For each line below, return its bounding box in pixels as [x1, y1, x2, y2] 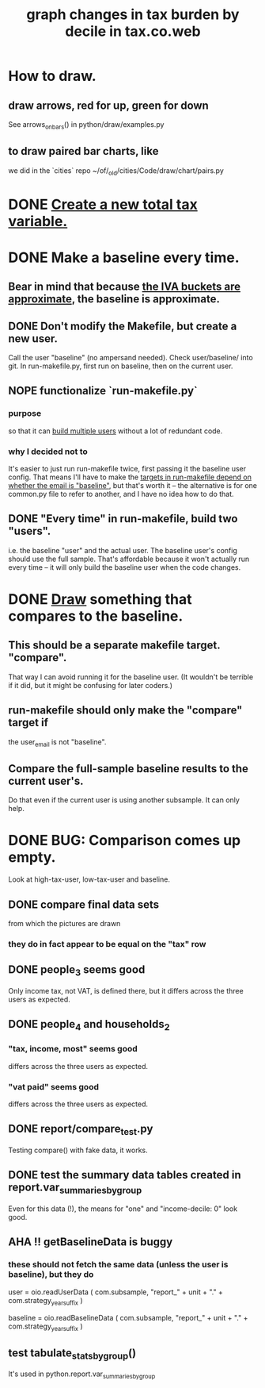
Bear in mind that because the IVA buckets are [8, 280, 241, 294]
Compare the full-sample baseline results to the [8, 762, 249, 775]
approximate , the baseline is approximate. [8, 292, 220, 306]
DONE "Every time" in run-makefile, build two [8, 512, 238, 525]
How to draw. [8, 67, 97, 85]
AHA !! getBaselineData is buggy [8, 1236, 173, 1249]
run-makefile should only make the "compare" [8, 704, 243, 717]
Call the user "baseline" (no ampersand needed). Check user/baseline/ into [8, 352, 253, 362]
